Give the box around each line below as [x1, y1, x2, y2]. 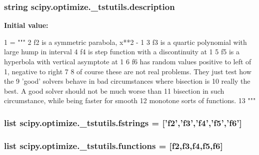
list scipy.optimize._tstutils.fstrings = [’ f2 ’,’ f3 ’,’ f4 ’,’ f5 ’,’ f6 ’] [4, 116, 242, 129]
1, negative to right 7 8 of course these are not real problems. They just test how [4, 66, 251, 76]
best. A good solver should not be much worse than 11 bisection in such [4, 85, 224, 96]
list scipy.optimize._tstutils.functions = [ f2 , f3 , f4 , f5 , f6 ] [4, 139, 223, 152]
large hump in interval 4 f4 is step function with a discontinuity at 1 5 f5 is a [4, 46, 239, 57]
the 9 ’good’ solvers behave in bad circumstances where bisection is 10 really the [4, 76, 250, 86]
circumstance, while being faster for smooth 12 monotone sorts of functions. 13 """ [4, 95, 256, 106]
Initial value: [4, 20, 48, 30]
